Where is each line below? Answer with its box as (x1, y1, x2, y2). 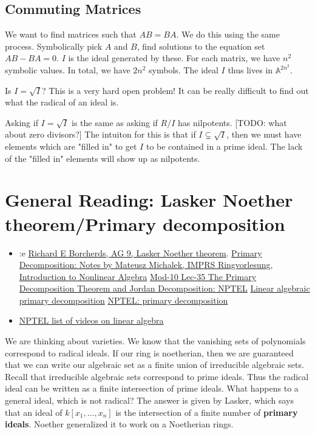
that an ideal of (5, 406, 63, 418)
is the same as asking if (72, 116, 158, 129)
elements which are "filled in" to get (5, 140, 137, 152)
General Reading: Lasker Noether (5, 187, 293, 212)
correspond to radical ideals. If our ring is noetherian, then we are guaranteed (5, 346, 294, 359)
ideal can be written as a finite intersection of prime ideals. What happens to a (5, 382, 299, 395)
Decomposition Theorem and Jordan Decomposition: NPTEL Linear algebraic (19, 282, 310, 295)
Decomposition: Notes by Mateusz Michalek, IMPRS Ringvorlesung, (19, 258, 273, 271)
